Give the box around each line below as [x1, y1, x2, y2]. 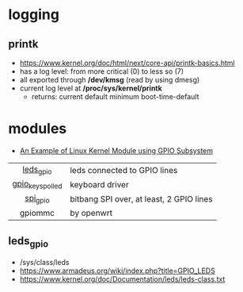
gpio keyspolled [12, 179, 63, 191]
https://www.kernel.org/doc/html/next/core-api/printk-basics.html [19, 58, 235, 67]
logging [8, 6, 59, 24]
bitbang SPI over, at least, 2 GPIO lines [70, 193, 213, 204]
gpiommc [19, 207, 55, 218]
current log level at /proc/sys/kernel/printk [19, 83, 162, 93]
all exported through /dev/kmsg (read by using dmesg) [19, 75, 200, 84]
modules [8, 120, 67, 138]
